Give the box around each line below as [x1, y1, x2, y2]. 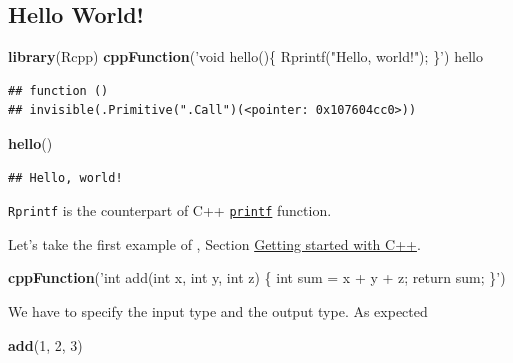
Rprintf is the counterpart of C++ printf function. [8, 200, 332, 221]
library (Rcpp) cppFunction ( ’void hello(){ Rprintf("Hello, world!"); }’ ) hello [8, 46, 483, 67]
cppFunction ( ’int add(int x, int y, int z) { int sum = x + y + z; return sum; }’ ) [8, 267, 506, 288]
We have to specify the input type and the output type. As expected [8, 301, 428, 322]
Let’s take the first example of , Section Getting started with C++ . [8, 233, 421, 254]
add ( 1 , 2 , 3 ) [8, 334, 83, 355]
